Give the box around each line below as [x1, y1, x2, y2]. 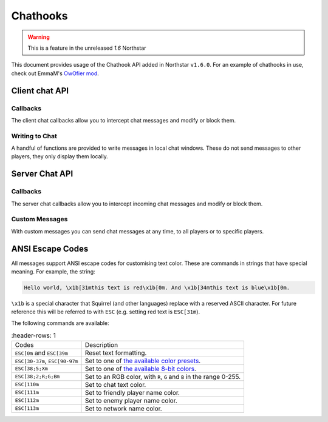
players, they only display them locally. [11, 153, 109, 160]
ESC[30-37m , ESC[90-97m [15, 357, 78, 365]
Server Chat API [11, 169, 73, 179]
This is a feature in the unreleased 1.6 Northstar [27, 44, 146, 52]
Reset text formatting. [84, 349, 147, 357]
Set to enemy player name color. [84, 396, 177, 404]
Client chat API [11, 85, 69, 96]
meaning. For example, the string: [11, 268, 95, 275]
